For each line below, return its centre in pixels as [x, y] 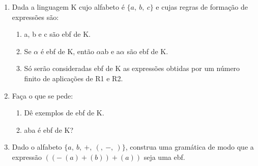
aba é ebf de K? [49, 129]
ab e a [110, 51]
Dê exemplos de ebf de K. [64, 113]
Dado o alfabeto [37, 147]
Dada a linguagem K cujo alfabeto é [68, 7]
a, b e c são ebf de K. [57, 34]
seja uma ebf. [164, 157]
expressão [27, 157]
